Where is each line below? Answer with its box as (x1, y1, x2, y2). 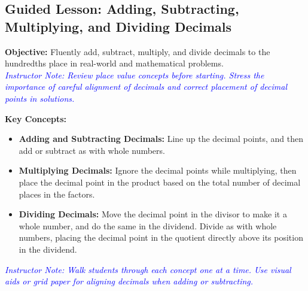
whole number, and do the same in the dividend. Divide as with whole (19, 219, 277, 232)
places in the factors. (19, 187, 95, 200)
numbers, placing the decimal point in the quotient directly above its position (19, 231, 303, 244)
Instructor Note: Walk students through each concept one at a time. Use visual (5, 263, 291, 275)
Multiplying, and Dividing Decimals (5, 17, 231, 35)
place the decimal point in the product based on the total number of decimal (19, 175, 301, 188)
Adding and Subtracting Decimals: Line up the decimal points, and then (19, 132, 304, 145)
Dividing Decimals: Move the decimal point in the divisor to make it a (19, 208, 287, 220)
